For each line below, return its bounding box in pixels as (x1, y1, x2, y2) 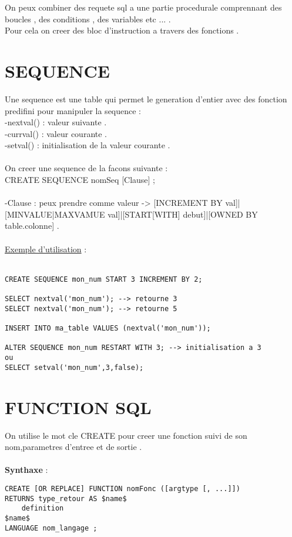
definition (21, 504, 64, 513)
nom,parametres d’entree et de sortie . (5, 441, 142, 453)
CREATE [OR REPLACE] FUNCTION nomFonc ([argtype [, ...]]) (5, 484, 240, 493)
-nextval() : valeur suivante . (5, 116, 107, 128)
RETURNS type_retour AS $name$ (5, 494, 127, 503)
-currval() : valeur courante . (5, 127, 107, 139)
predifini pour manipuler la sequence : (5, 104, 142, 116)
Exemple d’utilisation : (5, 242, 87, 255)
